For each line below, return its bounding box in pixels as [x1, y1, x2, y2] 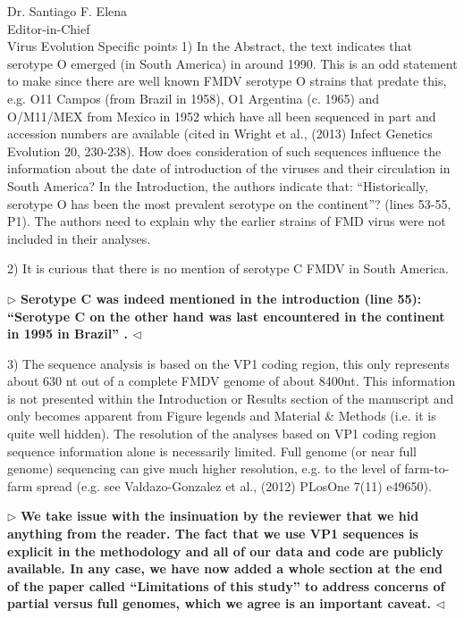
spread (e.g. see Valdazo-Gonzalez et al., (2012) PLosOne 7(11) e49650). [37, 476, 432, 495]
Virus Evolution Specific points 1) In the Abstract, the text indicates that [7, 37, 412, 55]
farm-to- [404, 459, 450, 478]
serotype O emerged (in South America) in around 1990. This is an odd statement [7, 54, 458, 72]
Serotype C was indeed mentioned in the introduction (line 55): [21, 288, 422, 307]
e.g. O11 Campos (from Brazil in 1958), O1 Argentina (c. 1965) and [7, 88, 380, 107]
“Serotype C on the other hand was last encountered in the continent [7, 306, 445, 325]
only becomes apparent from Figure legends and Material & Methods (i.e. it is [7, 406, 436, 425]
